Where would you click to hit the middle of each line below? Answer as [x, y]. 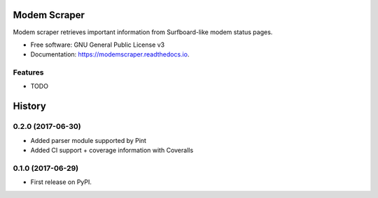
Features [28, 73]
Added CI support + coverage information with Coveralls [112, 150]
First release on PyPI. [61, 182]
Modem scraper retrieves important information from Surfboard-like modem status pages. [143, 32]
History [30, 106]
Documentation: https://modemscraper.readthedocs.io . [110, 54]
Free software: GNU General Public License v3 [98, 45]
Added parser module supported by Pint [89, 140]
